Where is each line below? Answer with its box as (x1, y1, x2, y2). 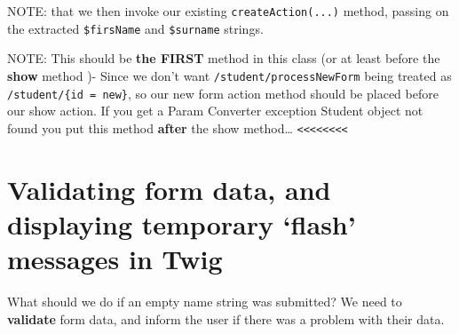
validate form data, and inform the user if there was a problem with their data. (7, 309, 445, 328)
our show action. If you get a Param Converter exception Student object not (7, 101, 423, 120)
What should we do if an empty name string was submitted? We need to (7, 291, 402, 310)
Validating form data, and (7, 171, 331, 207)
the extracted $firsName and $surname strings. (7, 19, 264, 37)
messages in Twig (7, 241, 223, 277)
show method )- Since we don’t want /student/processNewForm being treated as (7, 66, 452, 84)
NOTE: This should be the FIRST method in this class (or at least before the (7, 49, 440, 68)
